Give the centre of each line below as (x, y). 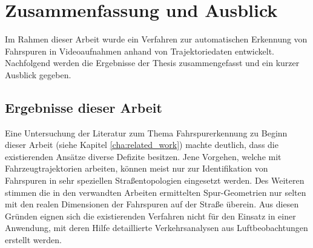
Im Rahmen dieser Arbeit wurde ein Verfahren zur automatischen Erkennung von (156, 39)
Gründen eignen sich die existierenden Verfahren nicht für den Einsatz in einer (150, 216)
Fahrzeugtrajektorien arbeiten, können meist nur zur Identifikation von (137, 168)
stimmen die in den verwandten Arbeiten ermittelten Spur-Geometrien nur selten (156, 192)
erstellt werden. (33, 240)
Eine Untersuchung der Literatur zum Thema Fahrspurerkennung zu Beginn (146, 132)
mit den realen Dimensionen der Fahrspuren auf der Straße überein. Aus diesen (152, 204)
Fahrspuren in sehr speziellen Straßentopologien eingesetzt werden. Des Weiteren (155, 180)
